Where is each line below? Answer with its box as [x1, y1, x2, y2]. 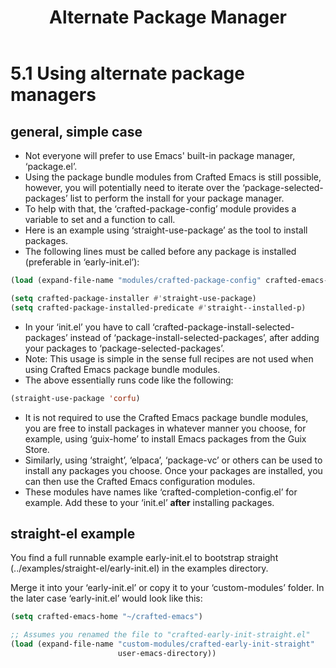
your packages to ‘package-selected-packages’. [24, 342, 225, 354]
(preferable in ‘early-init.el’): [24, 256, 140, 268]
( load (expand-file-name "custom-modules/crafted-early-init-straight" [10, 639, 315, 650]
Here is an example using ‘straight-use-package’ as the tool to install [24, 224, 308, 236]
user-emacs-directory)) [117, 648, 217, 658]
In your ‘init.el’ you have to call [24, 321, 151, 333]
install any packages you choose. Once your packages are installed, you [24, 464, 323, 476]
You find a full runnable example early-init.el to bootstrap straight [10, 552, 279, 564]
